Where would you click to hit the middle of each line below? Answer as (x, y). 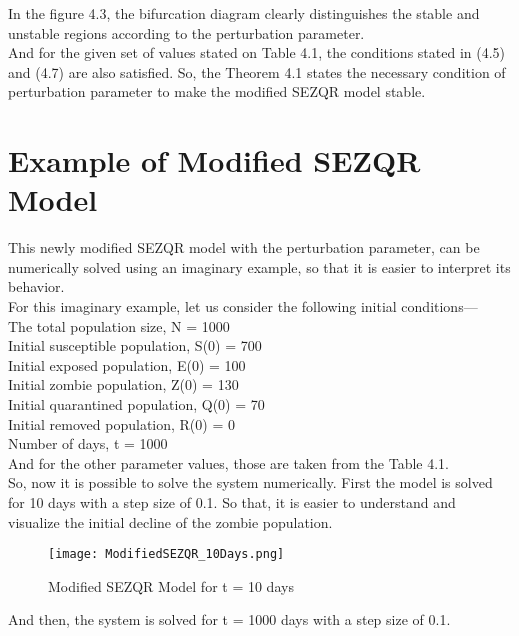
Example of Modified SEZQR (214, 160)
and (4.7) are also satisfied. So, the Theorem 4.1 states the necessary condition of (257, 71)
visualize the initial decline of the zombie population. (170, 521)
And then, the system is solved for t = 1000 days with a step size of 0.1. (229, 619)
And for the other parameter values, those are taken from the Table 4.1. (228, 462)
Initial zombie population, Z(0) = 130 (123, 384)
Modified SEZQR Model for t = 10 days (171, 585)
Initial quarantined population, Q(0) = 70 (136, 404)
